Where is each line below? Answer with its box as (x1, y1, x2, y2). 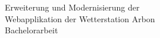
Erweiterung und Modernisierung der (5, 1, 140, 13)
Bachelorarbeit (5, 24, 58, 36)
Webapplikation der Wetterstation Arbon (5, 12, 155, 25)
